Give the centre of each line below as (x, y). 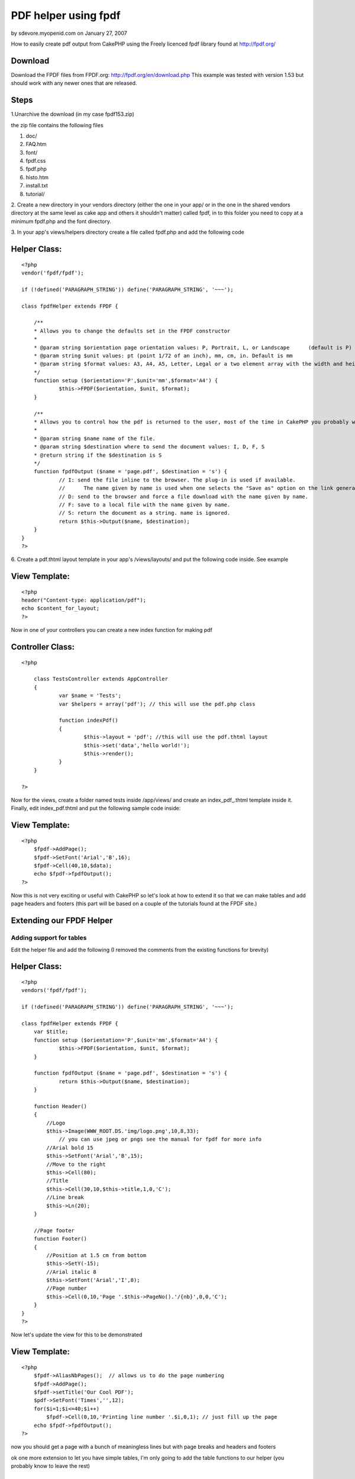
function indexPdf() (88, 721)
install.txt (37, 186)
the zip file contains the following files (57, 125)
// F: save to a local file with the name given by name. (145, 505)
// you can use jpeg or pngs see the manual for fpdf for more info (160, 1139)
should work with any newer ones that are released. (74, 83)
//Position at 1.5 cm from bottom (96, 1255)
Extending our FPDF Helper (62, 921)
